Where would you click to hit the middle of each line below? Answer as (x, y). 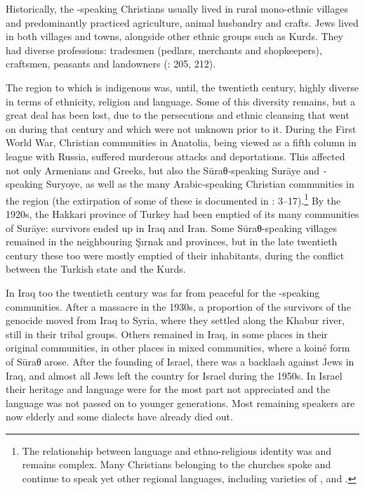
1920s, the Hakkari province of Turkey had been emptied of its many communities (182, 213)
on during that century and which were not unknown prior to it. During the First (181, 128)
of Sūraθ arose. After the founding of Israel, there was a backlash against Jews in (180, 361)
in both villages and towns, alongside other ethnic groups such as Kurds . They (174, 36)
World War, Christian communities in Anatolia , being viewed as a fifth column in (181, 142)
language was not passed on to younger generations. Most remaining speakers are (180, 402)
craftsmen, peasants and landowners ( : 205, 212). (111, 64)
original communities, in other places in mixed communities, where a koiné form (178, 348)
